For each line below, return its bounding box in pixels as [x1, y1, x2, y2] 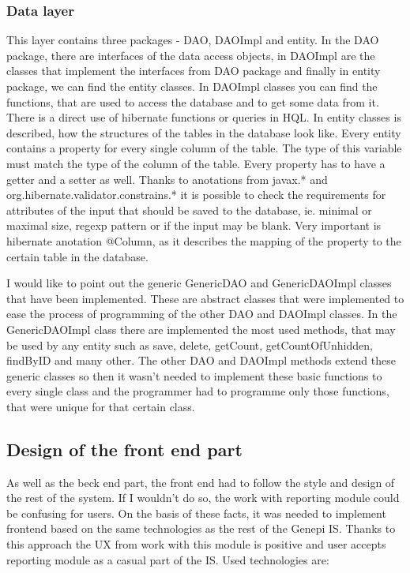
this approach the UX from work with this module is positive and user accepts [6, 536, 386, 552]
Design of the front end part [6, 436, 243, 461]
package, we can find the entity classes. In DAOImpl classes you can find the [6, 78, 378, 94]
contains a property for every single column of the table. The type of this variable [6, 140, 402, 156]
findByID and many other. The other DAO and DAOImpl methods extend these [6, 352, 396, 369]
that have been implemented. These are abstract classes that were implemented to [6, 290, 404, 306]
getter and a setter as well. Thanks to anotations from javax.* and [6, 170, 328, 187]
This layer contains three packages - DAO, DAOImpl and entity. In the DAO [6, 32, 379, 48]
